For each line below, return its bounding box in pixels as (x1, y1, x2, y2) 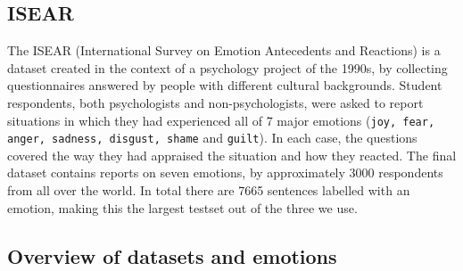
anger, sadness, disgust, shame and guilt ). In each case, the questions (7, 128, 418, 147)
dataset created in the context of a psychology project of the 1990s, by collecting (7, 58, 448, 77)
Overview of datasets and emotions (7, 242, 337, 269)
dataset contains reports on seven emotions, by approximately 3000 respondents (7, 163, 443, 182)
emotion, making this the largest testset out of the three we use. (7, 198, 358, 217)
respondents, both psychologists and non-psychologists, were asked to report (7, 93, 424, 111)
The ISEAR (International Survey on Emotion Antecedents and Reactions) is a (7, 41, 441, 60)
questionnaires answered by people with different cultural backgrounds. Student (7, 76, 442, 94)
